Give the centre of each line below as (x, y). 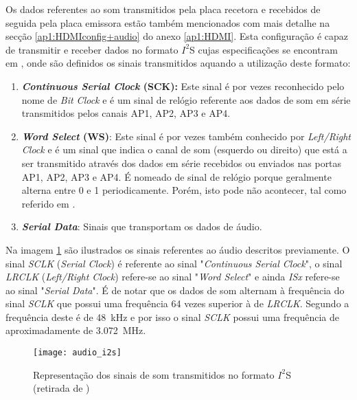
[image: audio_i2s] (77, 353)
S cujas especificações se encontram (264, 49)
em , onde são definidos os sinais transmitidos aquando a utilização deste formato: (178, 63)
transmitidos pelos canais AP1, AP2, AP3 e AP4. (126, 113)
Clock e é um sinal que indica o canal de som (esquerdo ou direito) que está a (184, 149)
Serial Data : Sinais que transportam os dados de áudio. (142, 226)
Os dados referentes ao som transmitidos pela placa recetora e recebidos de (163, 9)
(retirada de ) (61, 388)
